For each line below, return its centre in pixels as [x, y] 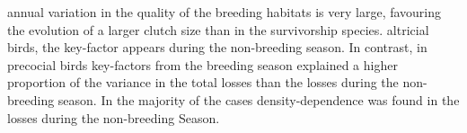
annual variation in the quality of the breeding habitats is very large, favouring [225, 12]
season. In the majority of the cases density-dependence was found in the [259, 99]
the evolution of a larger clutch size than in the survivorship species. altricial [218, 29]
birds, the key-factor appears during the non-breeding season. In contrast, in [217, 47]
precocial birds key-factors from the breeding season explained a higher [203, 64]
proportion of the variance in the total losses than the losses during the [203, 82]
